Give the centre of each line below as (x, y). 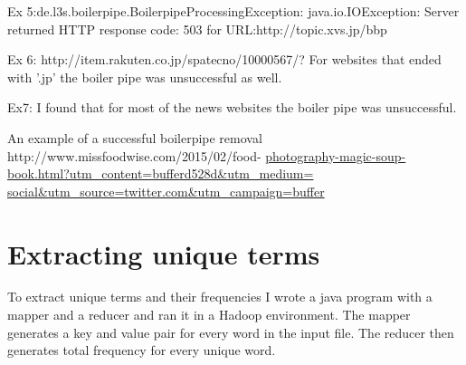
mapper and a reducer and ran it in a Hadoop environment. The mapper (209, 315)
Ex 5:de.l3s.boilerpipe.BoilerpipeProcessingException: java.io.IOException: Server (233, 11)
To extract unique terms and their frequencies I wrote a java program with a (220, 297)
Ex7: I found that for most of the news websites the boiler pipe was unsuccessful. (232, 107)
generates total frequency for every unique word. (142, 350)
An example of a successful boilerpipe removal (135, 137)
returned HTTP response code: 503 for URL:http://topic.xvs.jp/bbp (197, 29)
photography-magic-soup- (336, 155)
